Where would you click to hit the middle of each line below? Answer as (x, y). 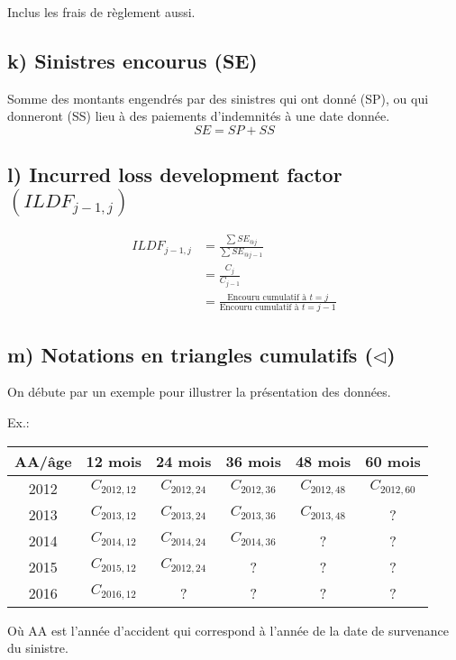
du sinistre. (38, 648)
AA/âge (43, 461)
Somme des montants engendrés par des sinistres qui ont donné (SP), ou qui (218, 98)
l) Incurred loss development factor (175, 174)
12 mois (114, 461)
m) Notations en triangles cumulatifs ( (190, 354)
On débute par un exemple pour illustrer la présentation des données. (199, 392)
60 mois (393, 461)
